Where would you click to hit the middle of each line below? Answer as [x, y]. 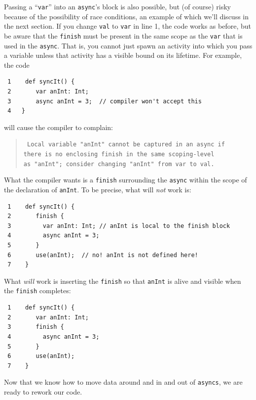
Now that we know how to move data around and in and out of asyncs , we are [123, 382]
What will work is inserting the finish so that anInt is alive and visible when [123, 281]
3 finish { [36, 327]
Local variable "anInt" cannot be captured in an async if [126, 145]
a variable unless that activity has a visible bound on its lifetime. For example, [123, 55]
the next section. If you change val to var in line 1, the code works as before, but [128, 26]
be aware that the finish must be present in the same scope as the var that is [123, 35]
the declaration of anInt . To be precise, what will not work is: [98, 189]
